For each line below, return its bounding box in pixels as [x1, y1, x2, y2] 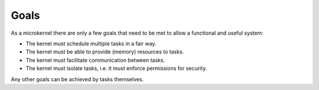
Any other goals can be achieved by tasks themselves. [11, 75, 144, 82]
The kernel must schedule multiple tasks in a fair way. [25, 40, 157, 47]
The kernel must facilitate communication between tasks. [25, 56, 165, 64]
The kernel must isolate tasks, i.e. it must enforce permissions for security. [25, 65, 207, 72]
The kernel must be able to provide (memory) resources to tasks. [25, 48, 184, 55]
